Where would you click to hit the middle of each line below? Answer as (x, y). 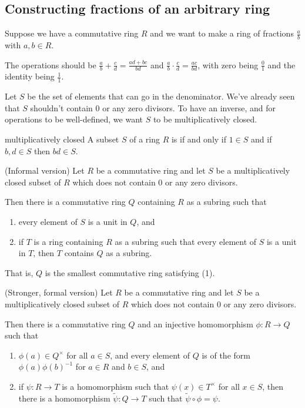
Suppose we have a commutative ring (72, 33)
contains (79, 253)
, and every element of (150, 355)
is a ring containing (68, 241)
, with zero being (228, 64)
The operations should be (51, 64)
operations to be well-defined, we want (74, 119)
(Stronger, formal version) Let (59, 292)
